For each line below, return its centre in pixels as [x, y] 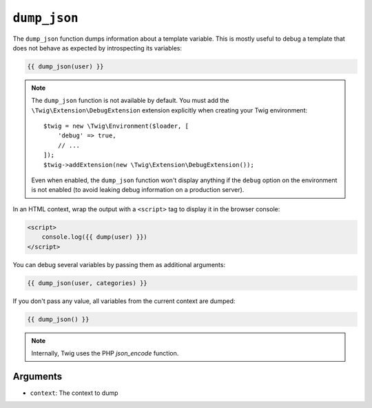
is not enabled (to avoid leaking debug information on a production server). [138, 190]
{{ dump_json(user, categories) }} [87, 283]
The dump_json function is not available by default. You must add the [130, 101]
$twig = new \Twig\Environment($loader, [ [116, 126]
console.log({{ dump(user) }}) [94, 237]
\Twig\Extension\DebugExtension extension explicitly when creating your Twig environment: [169, 110]
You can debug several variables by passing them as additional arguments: [119, 264]
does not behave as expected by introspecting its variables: [97, 48]
